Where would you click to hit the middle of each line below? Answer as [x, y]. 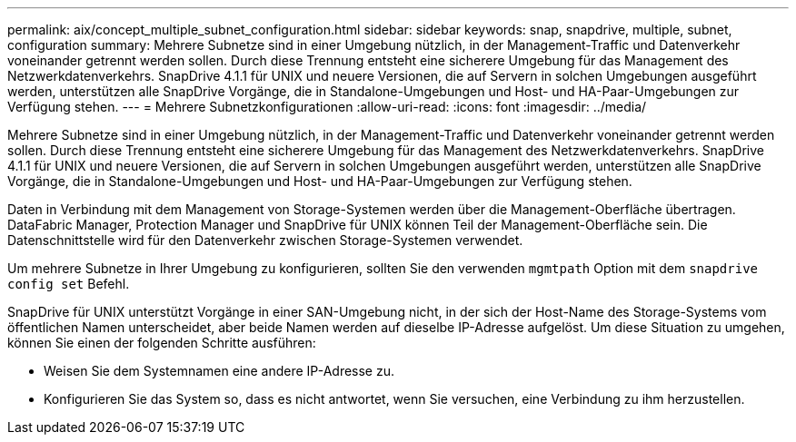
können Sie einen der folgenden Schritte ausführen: [162, 343]
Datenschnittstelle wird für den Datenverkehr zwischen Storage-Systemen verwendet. [265, 240]
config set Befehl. [69, 284]
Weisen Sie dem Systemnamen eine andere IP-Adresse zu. [219, 371]
